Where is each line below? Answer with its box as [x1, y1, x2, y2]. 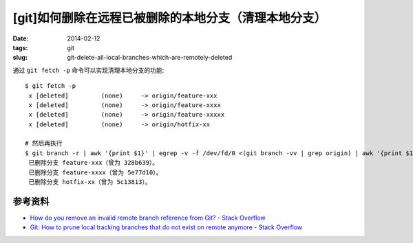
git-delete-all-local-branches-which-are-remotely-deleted [67, 54, 233, 62]
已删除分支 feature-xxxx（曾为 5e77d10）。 [28, 168, 162, 176]
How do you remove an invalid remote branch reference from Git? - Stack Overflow [30, 213, 266, 222]
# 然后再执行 [25, 139, 63, 148]
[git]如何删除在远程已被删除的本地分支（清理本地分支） [12, 10, 327, 25]
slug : [12, 54, 28, 62]
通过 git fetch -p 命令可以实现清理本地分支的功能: [12, 66, 165, 74]
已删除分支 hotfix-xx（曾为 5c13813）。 [28, 178, 151, 186]
